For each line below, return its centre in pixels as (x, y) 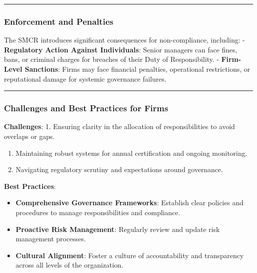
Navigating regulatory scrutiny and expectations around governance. (119, 169)
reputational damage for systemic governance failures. (85, 78)
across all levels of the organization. (69, 265)
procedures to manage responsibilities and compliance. (98, 212)
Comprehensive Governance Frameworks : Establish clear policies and (129, 203)
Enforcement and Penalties (59, 21)
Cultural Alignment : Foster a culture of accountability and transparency (129, 255)
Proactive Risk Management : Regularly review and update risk (118, 229)
